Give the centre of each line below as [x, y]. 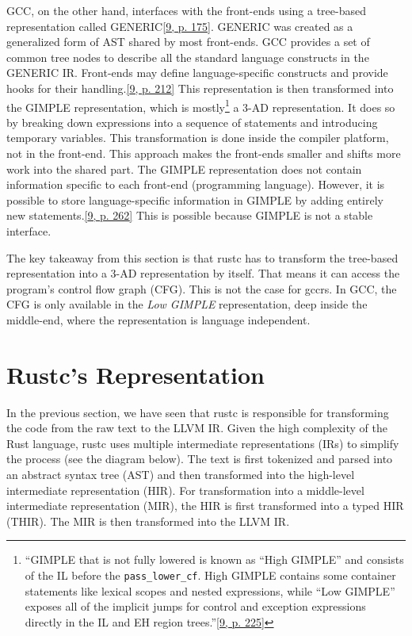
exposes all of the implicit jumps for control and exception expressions [195, 606]
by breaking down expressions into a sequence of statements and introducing [192, 122]
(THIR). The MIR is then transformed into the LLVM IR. [148, 521]
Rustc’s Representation [135, 374]
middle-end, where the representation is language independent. [158, 319]
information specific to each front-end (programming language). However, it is [196, 184]
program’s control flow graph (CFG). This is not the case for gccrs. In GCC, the [202, 288]
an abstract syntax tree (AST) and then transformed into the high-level [181, 475]
